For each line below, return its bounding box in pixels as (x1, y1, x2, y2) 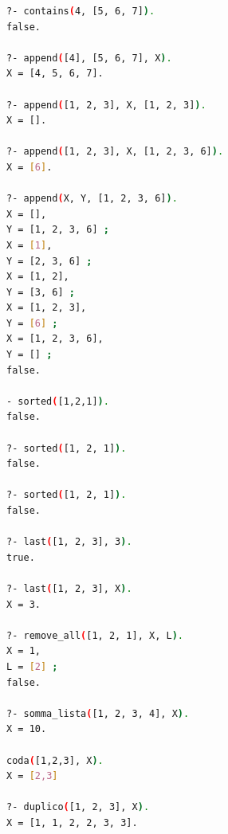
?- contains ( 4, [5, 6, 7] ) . (6, 6, 155, 17)
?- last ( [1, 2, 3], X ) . (6, 582, 132, 594)
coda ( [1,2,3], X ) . (6, 754, 104, 766)
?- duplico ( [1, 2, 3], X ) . (6, 801, 150, 813)
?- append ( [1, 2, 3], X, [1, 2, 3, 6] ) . (6, 146, 224, 158)
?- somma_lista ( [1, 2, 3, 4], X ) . (6, 707, 190, 719)
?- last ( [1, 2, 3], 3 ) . (6, 536, 132, 548)
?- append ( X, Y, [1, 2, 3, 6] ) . (6, 193, 178, 205)
